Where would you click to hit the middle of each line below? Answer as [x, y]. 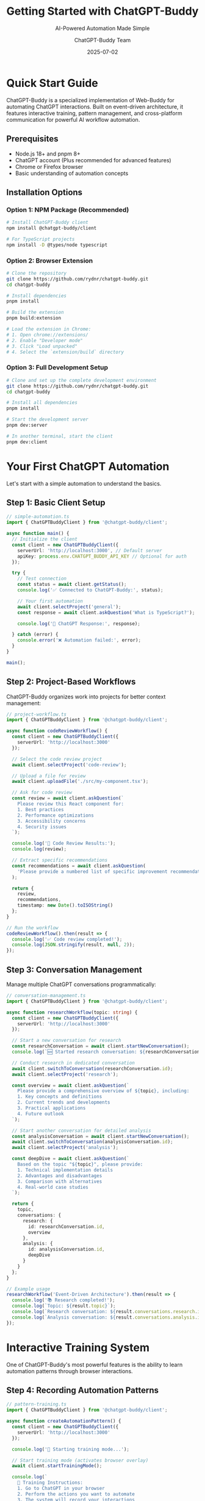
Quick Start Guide [52, 83]
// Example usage [28, 1289]
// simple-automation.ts [38, 517]
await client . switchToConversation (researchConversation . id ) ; [92, 1069]
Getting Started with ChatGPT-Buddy [103, 11]
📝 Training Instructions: [50, 1483]
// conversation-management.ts [46, 996]
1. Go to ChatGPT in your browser [61, 1489]
